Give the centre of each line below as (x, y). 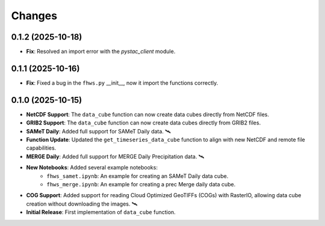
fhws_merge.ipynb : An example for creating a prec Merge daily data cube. (141, 184)
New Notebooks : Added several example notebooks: (92, 168)
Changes (34, 16)
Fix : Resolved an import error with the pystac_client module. (101, 52)
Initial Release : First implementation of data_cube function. (101, 212)
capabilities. (41, 148)
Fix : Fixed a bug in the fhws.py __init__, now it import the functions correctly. (122, 83)
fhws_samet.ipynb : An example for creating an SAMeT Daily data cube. (138, 176)
